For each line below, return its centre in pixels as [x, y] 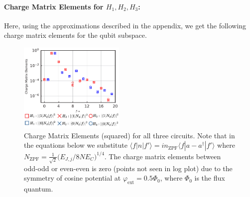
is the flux [210, 178]
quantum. [39, 188]
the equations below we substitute [76, 145]
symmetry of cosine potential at [72, 178]
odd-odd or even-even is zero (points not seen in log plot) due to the [128, 168]
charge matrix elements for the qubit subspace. [75, 35]
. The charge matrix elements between [163, 156]
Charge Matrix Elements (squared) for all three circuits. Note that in [129, 135]
